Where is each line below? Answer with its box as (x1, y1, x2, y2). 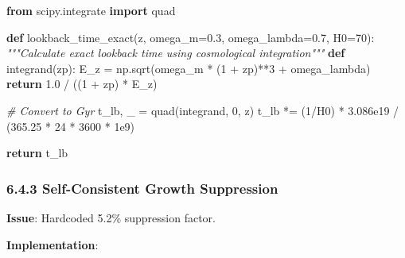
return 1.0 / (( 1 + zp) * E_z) (6, 75, 158, 92)
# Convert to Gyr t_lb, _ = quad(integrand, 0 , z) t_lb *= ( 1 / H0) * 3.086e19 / (6, 102, 399, 118)
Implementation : (6, 236, 99, 252)
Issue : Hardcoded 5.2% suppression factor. (6, 209, 216, 225)
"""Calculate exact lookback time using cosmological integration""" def (6, 44, 345, 61)
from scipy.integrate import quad (6, 2, 176, 18)
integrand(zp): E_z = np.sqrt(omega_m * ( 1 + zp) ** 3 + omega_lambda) (6, 60, 371, 76)
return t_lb (6, 144, 68, 161)
